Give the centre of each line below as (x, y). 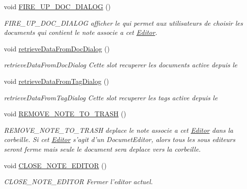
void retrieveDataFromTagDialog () (57, 81)
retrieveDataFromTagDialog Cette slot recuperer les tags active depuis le (111, 97)
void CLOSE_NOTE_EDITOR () (55, 165)
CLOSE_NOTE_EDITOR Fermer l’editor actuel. (78, 181)
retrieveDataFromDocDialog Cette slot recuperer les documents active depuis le (121, 65)
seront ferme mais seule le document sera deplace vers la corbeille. (102, 149)
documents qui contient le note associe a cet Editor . (81, 32)
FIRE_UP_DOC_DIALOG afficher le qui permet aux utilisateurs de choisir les (123, 23)
